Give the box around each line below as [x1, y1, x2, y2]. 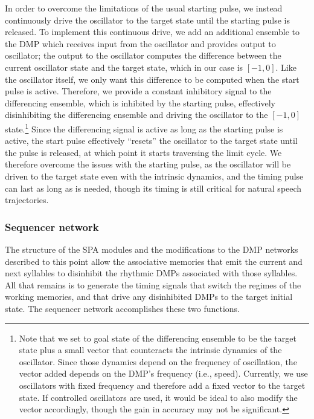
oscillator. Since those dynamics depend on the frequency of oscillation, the [19, 355, 297, 368]
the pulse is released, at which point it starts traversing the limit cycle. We [5, 146, 282, 158]
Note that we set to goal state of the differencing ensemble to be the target [19, 331, 296, 344]
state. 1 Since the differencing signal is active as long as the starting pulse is [5, 120, 283, 135]
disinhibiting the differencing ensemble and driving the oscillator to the [5, 108, 268, 121]
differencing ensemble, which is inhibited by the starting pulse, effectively [5, 96, 275, 109]
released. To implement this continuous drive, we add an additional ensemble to [5, 25, 300, 38]
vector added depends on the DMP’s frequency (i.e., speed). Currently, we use [19, 367, 308, 380]
